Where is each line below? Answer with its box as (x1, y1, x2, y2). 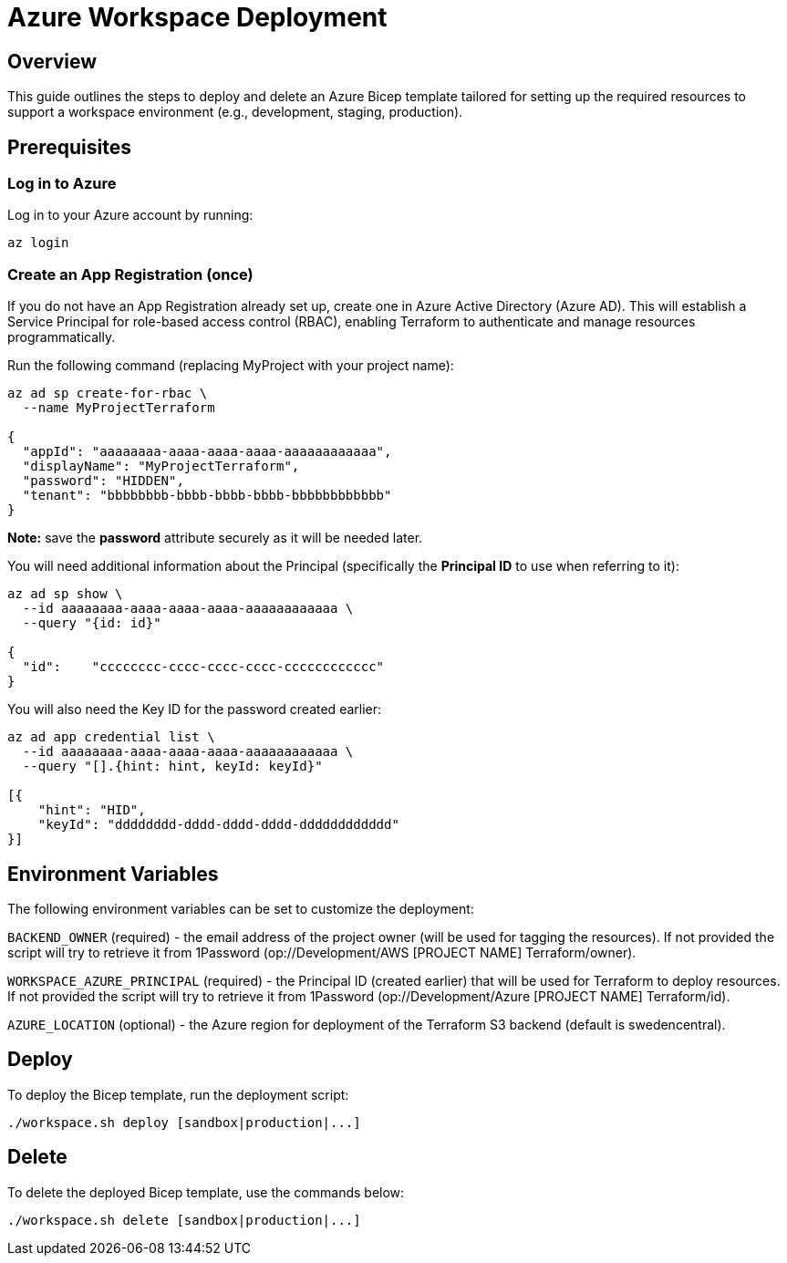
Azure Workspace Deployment (7, 2, 388, 33)
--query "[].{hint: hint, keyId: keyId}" (22, 759, 323, 774)
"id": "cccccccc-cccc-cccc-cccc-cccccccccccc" (22, 659, 385, 675)
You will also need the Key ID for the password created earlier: (7, 701, 382, 718)
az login (7, 235, 69, 251)
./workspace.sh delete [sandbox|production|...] (7, 1212, 361, 1227)
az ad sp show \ (7, 586, 123, 602)
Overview (7, 49, 98, 73)
